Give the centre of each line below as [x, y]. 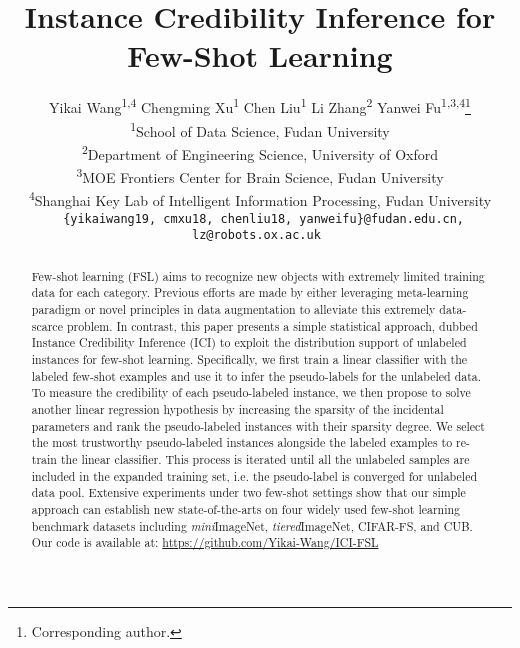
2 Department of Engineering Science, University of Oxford [260, 152]
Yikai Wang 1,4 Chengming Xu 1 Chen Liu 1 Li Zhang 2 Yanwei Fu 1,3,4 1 [260, 105]
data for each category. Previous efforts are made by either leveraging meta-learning [250, 292]
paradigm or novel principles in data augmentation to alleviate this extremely [233, 308]
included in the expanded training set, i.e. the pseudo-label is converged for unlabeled [254, 475]
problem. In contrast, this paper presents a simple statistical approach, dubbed [272, 325]
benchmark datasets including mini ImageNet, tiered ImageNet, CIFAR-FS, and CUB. [252, 525]
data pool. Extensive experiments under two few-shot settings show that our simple [248, 492]
